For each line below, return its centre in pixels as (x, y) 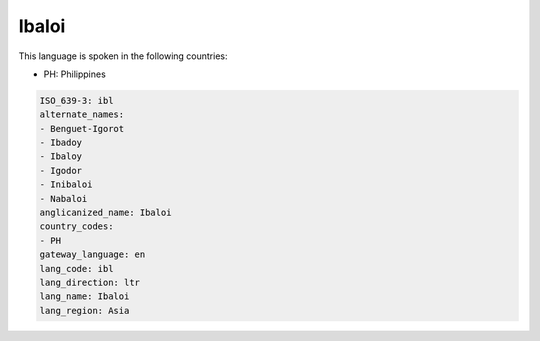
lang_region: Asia (84, 310)
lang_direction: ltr (89, 282)
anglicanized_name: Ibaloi (105, 213)
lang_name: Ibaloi (84, 296)
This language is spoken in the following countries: (123, 56)
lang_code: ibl (76, 268)
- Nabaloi (63, 198)
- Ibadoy (61, 143)
